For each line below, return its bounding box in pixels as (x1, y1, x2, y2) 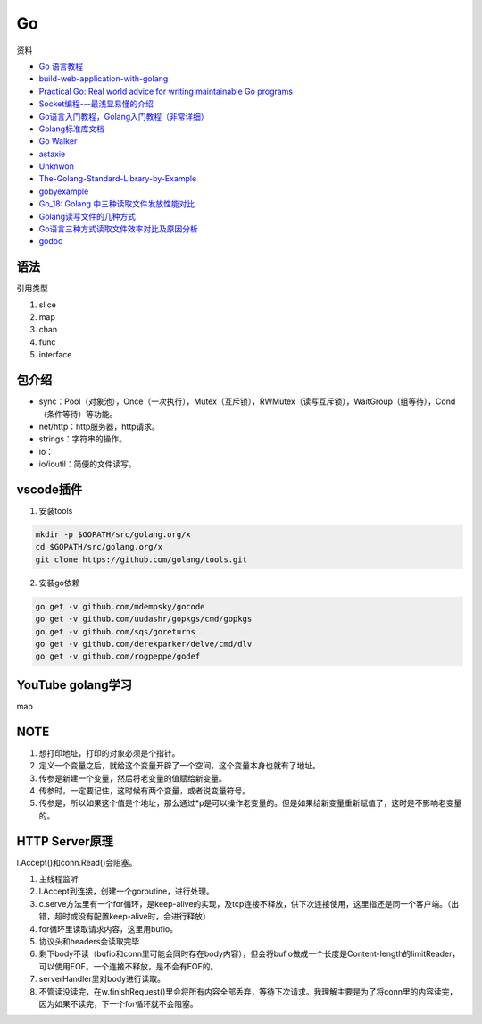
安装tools (38, 506, 73, 516)
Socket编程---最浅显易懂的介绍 (38, 98, 154, 109)
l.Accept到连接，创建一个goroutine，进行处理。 (38, 886, 214, 897)
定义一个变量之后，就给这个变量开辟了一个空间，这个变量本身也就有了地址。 (38, 760, 320, 771)
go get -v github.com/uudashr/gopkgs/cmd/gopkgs (35, 614, 253, 625)
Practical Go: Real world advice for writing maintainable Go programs (38, 86, 294, 97)
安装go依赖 (38, 577, 80, 588)
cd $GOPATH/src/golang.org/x (35, 541, 163, 552)
